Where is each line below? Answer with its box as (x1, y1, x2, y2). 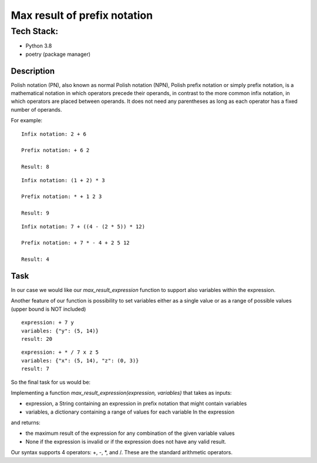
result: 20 (21, 335, 53, 342)
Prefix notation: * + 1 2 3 (21, 193, 102, 200)
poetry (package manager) (25, 51, 91, 58)
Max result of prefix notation (11, 9, 153, 22)
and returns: (11, 419, 41, 426)
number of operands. (11, 106, 62, 113)
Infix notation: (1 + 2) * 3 (21, 177, 105, 183)
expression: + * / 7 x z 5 (21, 349, 99, 355)
